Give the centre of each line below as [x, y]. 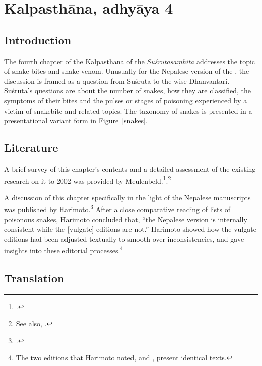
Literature [31, 148]
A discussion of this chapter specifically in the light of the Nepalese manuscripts [127, 197]
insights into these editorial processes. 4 [64, 250]
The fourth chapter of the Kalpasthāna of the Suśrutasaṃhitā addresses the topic [130, 61]
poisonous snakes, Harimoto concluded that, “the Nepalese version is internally [126, 219]
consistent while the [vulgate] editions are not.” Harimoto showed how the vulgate [130, 229]
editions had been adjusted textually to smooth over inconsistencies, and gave [124, 239]
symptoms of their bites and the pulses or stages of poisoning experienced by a [126, 100]
